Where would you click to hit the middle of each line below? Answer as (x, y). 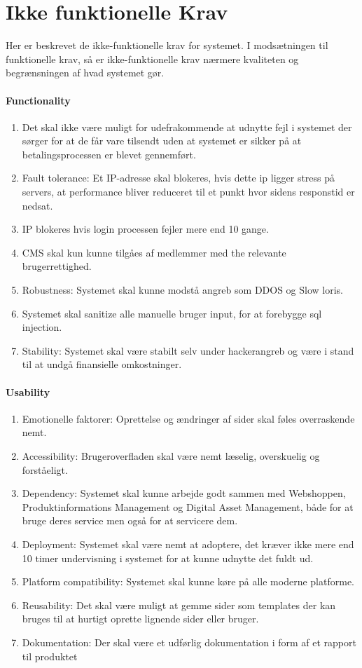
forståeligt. (45, 469)
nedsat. (37, 205)
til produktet (50, 656)
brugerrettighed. (57, 266)
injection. (42, 327)
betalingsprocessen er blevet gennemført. (109, 154)
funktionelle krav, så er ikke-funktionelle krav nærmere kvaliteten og (152, 59)
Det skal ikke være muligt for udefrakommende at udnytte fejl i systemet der (187, 127)
